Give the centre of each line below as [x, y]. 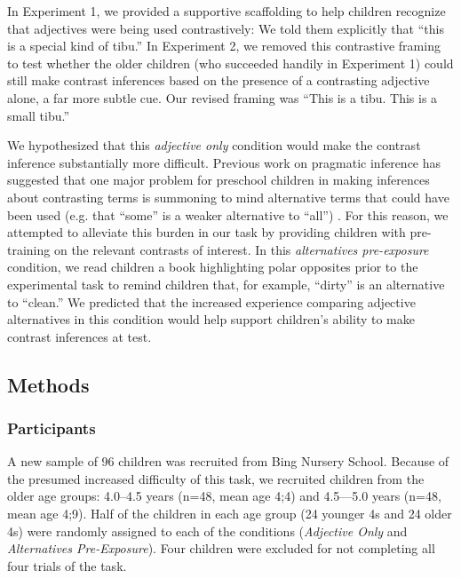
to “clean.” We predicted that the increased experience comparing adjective [211, 301]
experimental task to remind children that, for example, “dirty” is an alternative [226, 284]
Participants [52, 428]
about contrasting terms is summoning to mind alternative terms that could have [228, 197]
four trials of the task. [67, 565]
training [29, 249]
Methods [48, 384]
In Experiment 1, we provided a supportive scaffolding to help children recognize [227, 11]
